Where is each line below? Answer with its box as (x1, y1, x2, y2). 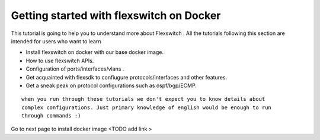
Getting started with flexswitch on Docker (11, 9, 221, 22)
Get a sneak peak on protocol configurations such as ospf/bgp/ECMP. (25, 82, 197, 89)
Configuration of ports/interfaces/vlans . (25, 65, 124, 72)
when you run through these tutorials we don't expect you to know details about (21, 96, 265, 103)
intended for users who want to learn (11, 37, 101, 44)
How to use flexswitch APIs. (25, 57, 94, 64)
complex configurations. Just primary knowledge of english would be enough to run (21, 104, 272, 111)
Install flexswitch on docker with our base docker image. (25, 49, 164, 56)
